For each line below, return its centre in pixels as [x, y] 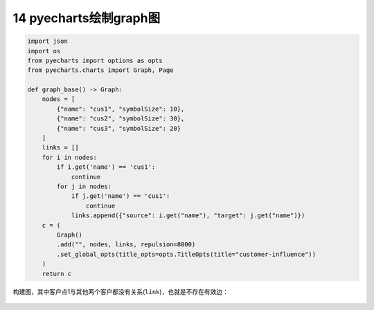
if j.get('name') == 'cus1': [121, 196]
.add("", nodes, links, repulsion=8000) [126, 245]
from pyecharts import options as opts [95, 60]
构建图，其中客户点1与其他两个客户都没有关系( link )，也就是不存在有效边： [121, 291]
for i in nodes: [69, 157]
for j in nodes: [84, 186]
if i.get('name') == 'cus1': [106, 167]
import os [44, 51]
